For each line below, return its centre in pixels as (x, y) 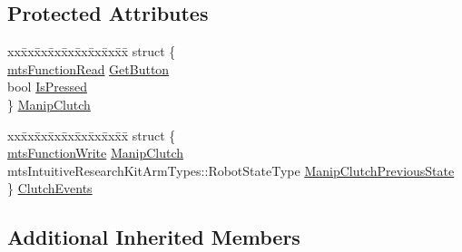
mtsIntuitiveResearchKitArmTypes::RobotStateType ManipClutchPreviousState (231, 170)
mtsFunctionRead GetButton (88, 68)
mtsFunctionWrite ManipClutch (96, 153)
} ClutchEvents (50, 188)
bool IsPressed (47, 87)
